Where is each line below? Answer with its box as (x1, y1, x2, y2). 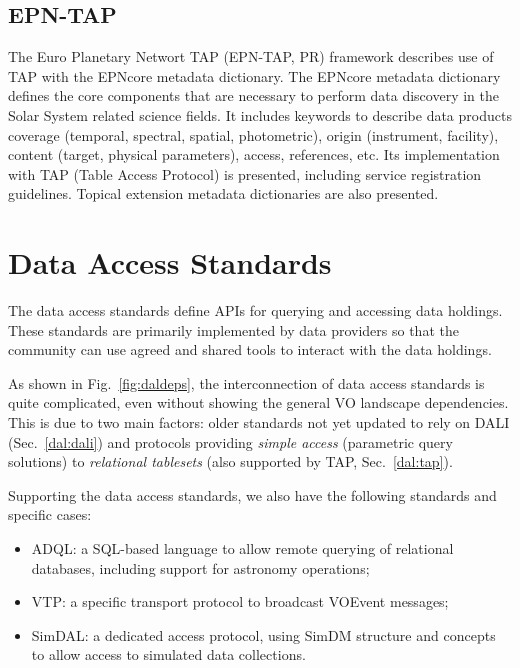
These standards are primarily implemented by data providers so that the (8, 319, 459, 340)
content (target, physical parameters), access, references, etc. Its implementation (8, 144, 500, 165)
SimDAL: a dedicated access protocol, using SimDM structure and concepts (31, 624, 496, 645)
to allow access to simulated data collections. (31, 644, 306, 665)
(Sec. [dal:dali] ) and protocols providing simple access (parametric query (8, 431, 453, 452)
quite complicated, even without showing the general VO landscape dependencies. (8, 392, 509, 413)
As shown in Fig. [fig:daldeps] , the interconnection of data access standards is (8, 372, 485, 393)
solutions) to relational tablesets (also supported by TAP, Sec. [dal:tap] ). (8, 451, 453, 472)
